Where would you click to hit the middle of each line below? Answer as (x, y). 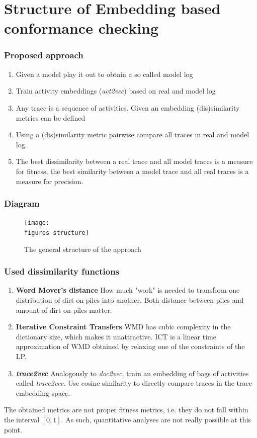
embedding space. (43, 392)
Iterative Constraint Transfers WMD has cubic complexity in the (123, 327)
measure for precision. (50, 181)
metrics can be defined (51, 117)
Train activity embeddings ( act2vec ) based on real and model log (116, 91)
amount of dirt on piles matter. (64, 310)
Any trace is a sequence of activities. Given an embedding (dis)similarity (128, 107)
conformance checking (81, 28)
